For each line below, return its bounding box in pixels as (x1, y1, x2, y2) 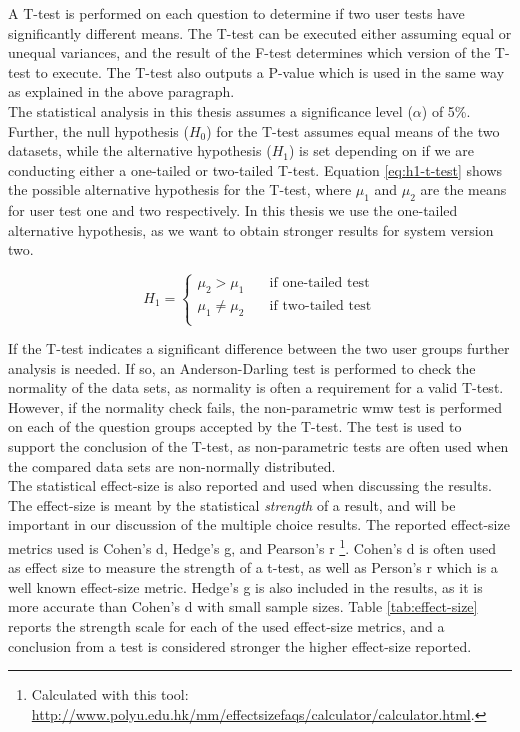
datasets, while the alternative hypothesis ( (8, 140, 272, 161)
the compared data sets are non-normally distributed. (8, 455, 336, 476)
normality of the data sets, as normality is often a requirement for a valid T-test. (8, 377, 504, 398)
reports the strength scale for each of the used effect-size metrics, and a (8, 616, 445, 637)
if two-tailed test (269, 299, 372, 314)
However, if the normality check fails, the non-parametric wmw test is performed (8, 396, 502, 417)
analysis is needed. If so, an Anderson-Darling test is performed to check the (8, 357, 476, 378)
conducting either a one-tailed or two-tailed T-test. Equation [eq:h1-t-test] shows (8, 159, 503, 180)
